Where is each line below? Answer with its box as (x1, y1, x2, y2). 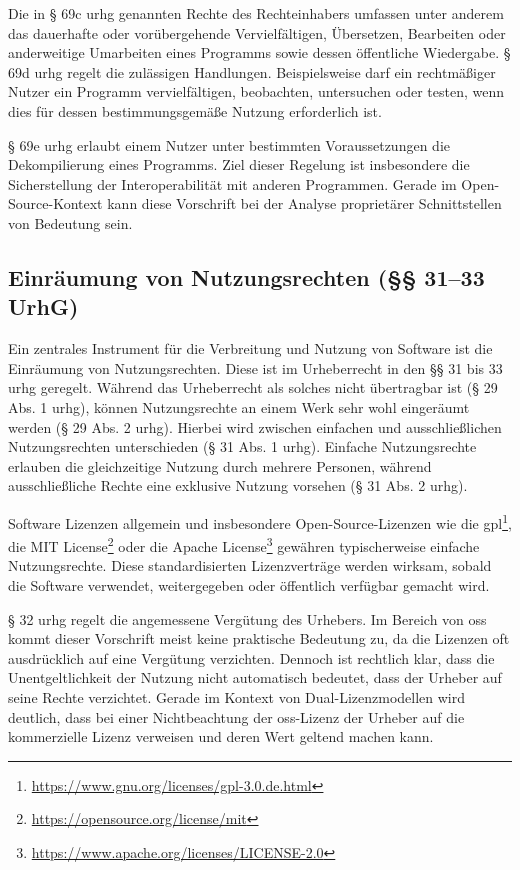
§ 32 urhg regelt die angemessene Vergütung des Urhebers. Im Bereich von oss (8, 608, 487, 629)
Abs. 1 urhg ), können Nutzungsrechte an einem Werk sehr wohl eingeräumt (8, 396, 470, 417)
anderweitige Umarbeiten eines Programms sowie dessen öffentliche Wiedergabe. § (8, 42, 511, 63)
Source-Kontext (8, 193, 103, 214)
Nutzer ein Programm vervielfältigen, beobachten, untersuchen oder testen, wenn (8, 81, 505, 102)
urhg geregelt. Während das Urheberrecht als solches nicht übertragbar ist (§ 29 (8, 377, 498, 398)
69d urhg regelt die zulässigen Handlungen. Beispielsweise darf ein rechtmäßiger (8, 61, 496, 82)
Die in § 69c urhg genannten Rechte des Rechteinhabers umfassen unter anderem (8, 3, 504, 23)
